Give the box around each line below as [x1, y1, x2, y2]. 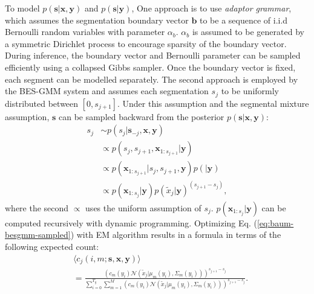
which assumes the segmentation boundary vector [5, 13, 189, 26]
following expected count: [5, 240, 99, 252]
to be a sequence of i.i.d [199, 13, 288, 26]
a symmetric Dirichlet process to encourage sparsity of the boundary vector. [5, 37, 287, 50]
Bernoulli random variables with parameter [5, 25, 165, 38]
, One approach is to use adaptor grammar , [131, 2, 292, 14]
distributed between [5, 97, 79, 109]
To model [5, 2, 40, 14]
